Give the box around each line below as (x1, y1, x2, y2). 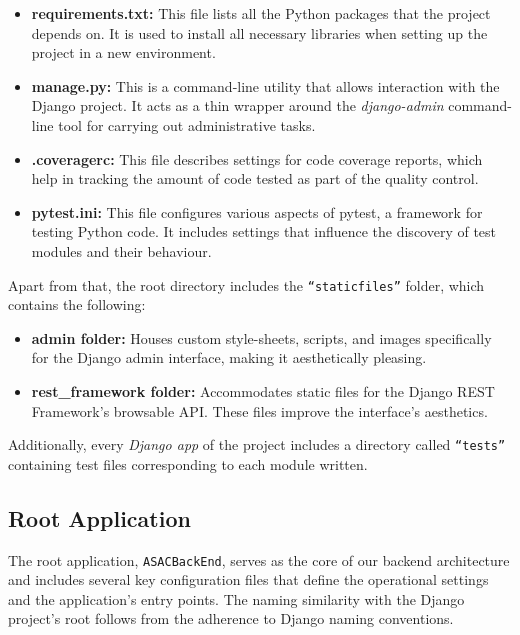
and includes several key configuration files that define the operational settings (8, 569, 489, 590)
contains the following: (8, 294, 146, 315)
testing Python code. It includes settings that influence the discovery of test (31, 221, 497, 242)
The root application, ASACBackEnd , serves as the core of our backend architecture (8, 549, 510, 570)
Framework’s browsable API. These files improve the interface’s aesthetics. (31, 400, 488, 421)
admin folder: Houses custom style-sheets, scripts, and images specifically (31, 327, 492, 348)
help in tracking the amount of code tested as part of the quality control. (31, 168, 479, 189)
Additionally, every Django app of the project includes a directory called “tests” (8, 434, 506, 455)
